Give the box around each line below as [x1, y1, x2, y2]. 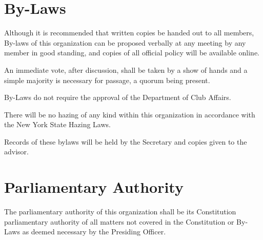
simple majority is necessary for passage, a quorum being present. [4, 74, 210, 85]
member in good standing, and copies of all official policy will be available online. [4, 47, 259, 58]
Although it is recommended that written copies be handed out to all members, [4, 27, 254, 38]
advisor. [4, 146, 29, 157]
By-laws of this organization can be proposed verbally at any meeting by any [4, 37, 246, 48]
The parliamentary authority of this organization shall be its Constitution [4, 206, 236, 217]
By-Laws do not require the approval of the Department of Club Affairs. [4, 92, 231, 103]
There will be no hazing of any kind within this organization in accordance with [4, 109, 255, 119]
